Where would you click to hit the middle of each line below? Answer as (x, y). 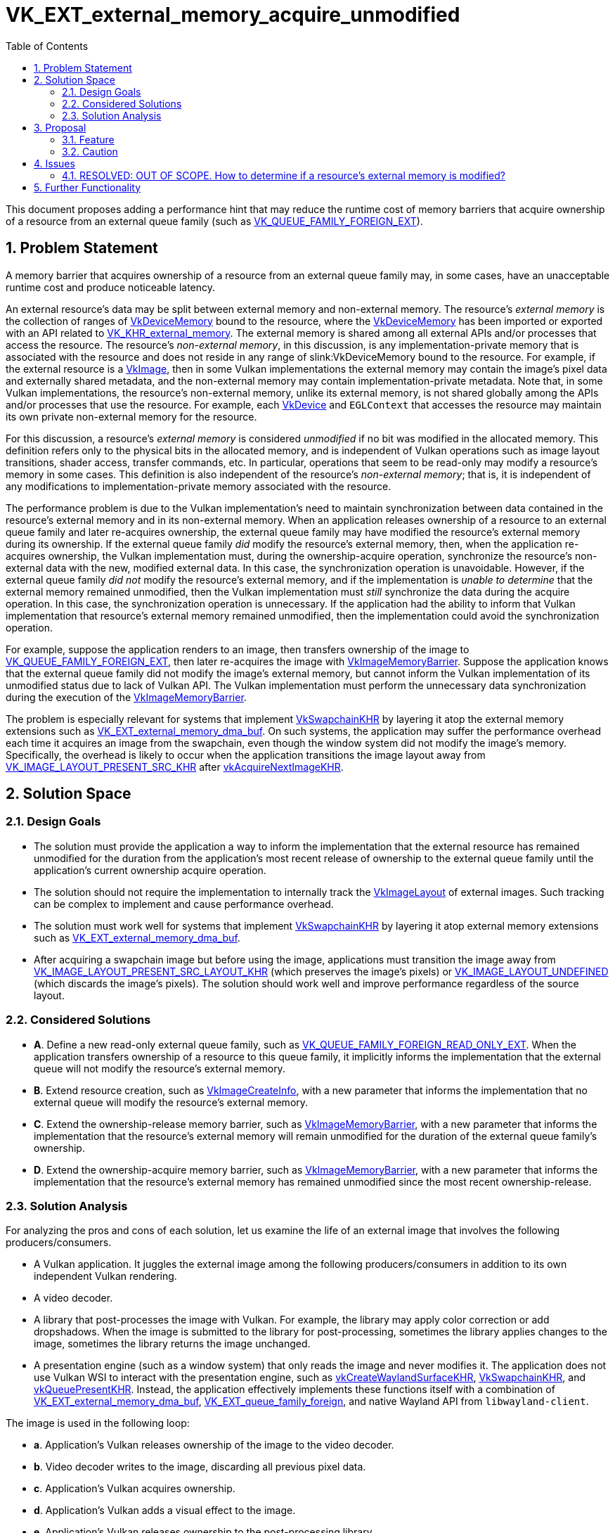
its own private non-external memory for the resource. (131, 416)
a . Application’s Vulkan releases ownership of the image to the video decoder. (214, 1445)
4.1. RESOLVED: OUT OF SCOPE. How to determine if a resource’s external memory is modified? (284, 175)
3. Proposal (60, 127)
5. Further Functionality (88, 187)
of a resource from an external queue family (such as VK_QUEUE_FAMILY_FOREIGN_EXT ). (214, 221)
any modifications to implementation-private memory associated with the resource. (199, 486)
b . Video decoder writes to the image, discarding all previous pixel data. (200, 1467)
